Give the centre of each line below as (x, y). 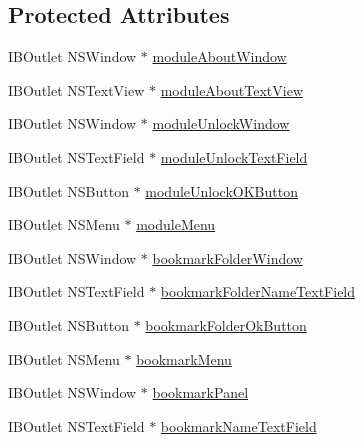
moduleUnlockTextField (234, 156)
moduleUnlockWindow (221, 123)
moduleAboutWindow (219, 56)
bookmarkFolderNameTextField (258, 291)
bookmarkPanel (200, 392)
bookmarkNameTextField (238, 425)
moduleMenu (176, 224)
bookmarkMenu (184, 358)
